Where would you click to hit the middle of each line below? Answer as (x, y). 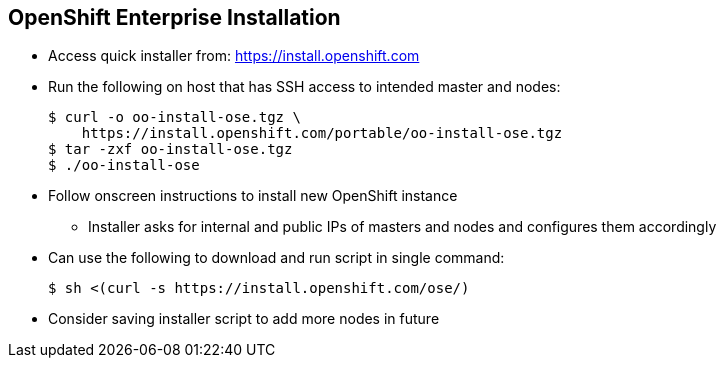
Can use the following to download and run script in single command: (276, 258)
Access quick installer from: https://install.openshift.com (234, 56)
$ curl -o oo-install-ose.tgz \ (174, 117)
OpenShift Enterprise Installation (174, 17)
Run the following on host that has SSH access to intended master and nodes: (304, 87)
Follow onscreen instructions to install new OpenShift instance (253, 196)
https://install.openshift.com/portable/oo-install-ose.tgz (322, 133)
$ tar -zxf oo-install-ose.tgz (170, 149)
